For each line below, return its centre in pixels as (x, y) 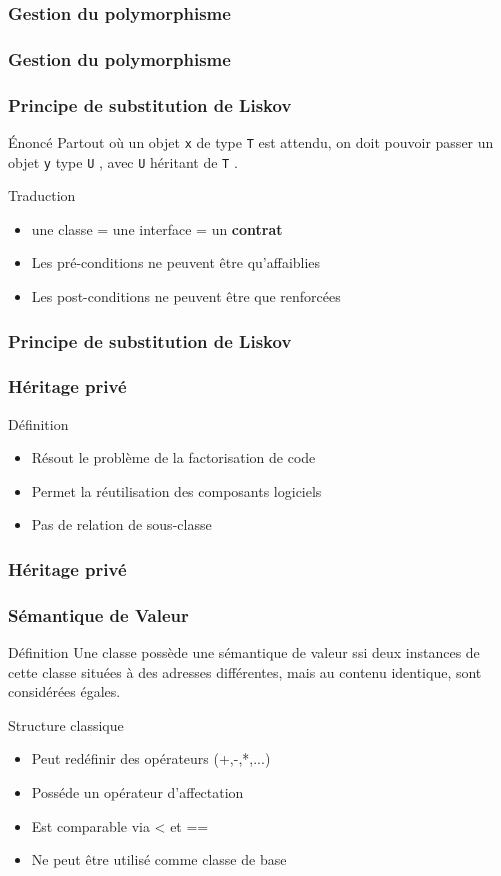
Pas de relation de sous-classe (121, 524)
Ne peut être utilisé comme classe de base (159, 859)
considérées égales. (64, 691)
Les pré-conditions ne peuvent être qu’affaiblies (176, 262)
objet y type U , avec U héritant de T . (123, 161)
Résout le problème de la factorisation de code (173, 457)
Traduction (42, 195)
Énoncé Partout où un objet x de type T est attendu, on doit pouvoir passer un (251, 141)
